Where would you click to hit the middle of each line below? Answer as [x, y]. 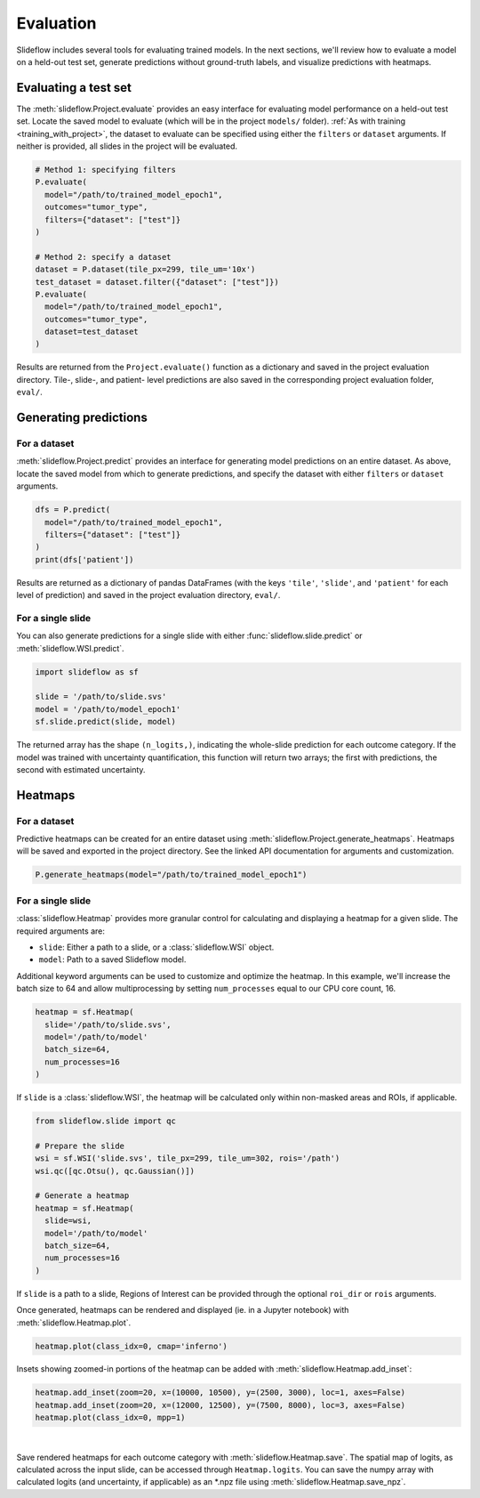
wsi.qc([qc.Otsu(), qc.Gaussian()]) [115, 1171]
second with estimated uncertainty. [81, 769]
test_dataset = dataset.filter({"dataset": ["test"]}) [157, 282]
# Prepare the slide [80, 1146]
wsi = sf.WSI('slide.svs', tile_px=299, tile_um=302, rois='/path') [188, 1158]
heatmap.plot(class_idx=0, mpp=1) [110, 1418]
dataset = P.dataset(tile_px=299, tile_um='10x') [145, 270]
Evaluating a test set [74, 88]
